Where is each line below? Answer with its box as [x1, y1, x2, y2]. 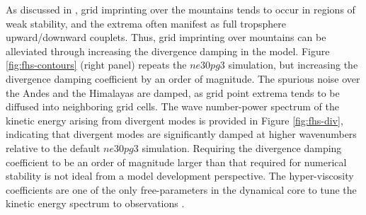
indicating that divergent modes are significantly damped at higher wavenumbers [6, 127, 357, 141]
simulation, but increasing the [228, 57, 358, 72]
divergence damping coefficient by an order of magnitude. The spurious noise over [6, 71, 360, 86]
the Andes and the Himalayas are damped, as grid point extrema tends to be [6, 85, 340, 100]
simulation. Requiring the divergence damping [142, 140, 342, 155]
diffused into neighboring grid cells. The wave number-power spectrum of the [6, 99, 339, 114]
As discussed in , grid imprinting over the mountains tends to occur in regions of [6, 2, 355, 16]
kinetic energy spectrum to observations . [6, 196, 185, 211]
